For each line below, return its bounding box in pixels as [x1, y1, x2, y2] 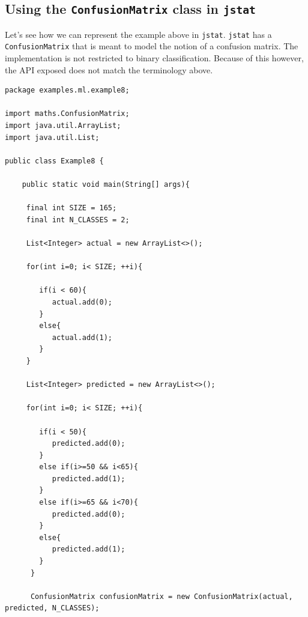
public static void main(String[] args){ [22, 180, 190, 189]
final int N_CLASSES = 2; [26, 215, 130, 224]
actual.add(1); [52, 333, 112, 342]
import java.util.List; [5, 133, 100, 142]
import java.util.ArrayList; [5, 121, 121, 130]
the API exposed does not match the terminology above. [5, 63, 213, 76]
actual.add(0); [52, 297, 112, 306]
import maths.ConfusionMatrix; [5, 109, 130, 118]
